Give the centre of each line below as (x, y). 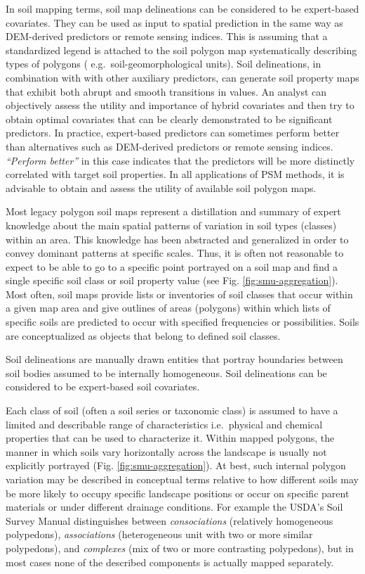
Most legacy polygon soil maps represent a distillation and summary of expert (173, 211)
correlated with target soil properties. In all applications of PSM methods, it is (175, 174)
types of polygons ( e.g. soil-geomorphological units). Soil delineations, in (164, 64)
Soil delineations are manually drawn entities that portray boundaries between (174, 359)
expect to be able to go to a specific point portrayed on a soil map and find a (172, 266)
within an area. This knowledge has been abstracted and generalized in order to (177, 239)
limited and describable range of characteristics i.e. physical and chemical (164, 424)
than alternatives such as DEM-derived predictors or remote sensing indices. (170, 146)
